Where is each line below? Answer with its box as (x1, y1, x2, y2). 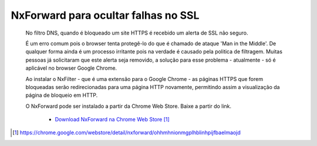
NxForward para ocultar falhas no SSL (11, 9, 200, 22)
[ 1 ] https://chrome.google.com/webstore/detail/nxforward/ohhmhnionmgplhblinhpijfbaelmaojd (12, 129, 241, 136)
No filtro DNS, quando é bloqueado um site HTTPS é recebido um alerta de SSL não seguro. (25, 29, 248, 36)
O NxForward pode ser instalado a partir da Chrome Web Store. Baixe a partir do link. (25, 103, 232, 110)
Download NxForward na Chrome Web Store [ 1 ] (55, 116, 170, 123)
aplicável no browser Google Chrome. (25, 64, 117, 72)
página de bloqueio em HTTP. (25, 91, 98, 99)
